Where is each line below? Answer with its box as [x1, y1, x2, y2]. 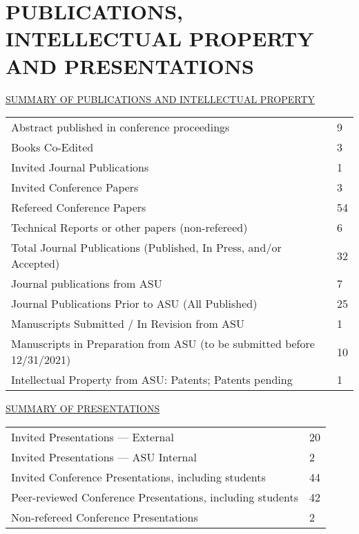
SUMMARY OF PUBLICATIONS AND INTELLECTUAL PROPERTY [6, 91, 316, 106]
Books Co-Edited [11, 139, 94, 156]
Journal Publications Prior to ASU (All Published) [11, 295, 258, 312]
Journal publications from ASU [11, 275, 162, 292]
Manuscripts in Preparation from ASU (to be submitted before [11, 335, 315, 352]
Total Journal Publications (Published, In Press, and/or [11, 239, 282, 256]
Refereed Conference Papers [11, 199, 146, 216]
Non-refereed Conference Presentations [11, 508, 198, 525]
